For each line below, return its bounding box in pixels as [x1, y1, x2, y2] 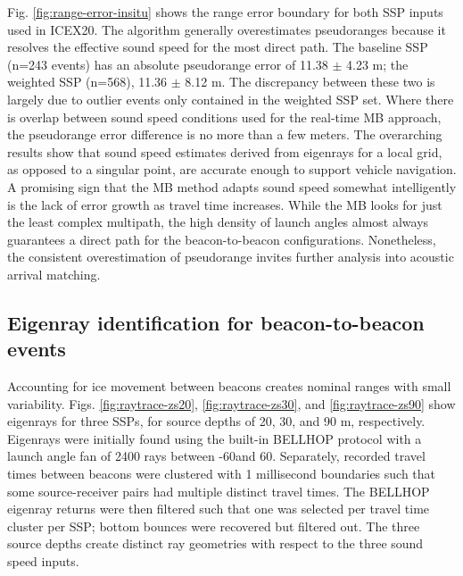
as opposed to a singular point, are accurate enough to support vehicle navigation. [7, 160, 457, 179]
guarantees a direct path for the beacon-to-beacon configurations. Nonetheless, [7, 230, 436, 248]
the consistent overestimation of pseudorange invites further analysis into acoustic [7, 247, 454, 266]
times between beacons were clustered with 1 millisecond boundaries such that [7, 464, 436, 483]
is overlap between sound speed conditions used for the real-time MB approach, [7, 107, 442, 126]
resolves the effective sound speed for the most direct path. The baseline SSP [7, 38, 428, 56]
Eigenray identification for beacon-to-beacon [7, 308, 425, 336]
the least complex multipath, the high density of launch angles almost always [7, 213, 429, 231]
